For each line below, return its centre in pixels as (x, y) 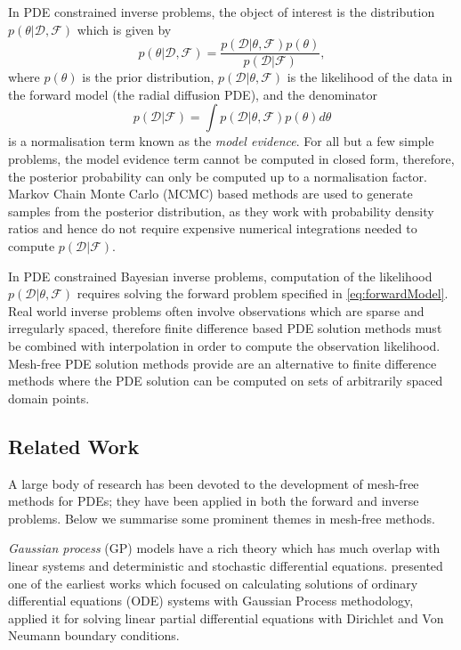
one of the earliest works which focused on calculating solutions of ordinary (213, 583)
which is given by (124, 29)
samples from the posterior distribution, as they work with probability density (221, 211)
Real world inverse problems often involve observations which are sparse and (216, 310)
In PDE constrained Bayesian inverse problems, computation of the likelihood (220, 276)
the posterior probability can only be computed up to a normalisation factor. (218, 176)
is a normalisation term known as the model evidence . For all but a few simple (221, 141)
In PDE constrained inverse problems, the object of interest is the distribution (222, 12)
